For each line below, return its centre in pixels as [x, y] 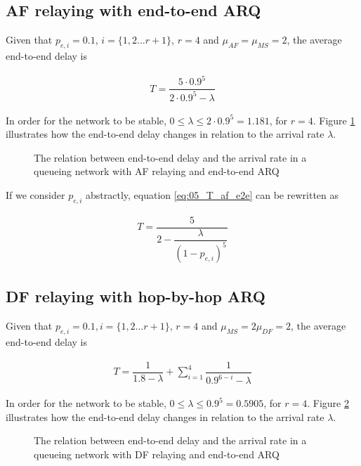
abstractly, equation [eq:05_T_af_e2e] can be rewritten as [212, 194]
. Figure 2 [328, 403]
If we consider [35, 194]
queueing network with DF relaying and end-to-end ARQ [157, 454]
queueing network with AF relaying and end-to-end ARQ [157, 171]
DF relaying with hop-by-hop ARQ [136, 296]
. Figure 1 [334, 120]
